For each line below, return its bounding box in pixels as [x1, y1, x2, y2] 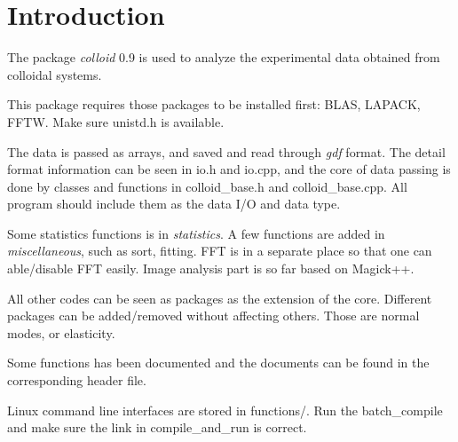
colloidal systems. [7, 65, 102, 83]
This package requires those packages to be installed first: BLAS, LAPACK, [7, 95, 421, 114]
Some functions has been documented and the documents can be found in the [7, 353, 430, 372]
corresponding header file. [7, 371, 146, 390]
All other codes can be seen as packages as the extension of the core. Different [7, 288, 432, 307]
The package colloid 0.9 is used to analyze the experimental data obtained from [7, 48, 440, 67]
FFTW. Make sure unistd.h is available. [7, 112, 225, 130]
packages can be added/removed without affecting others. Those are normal [7, 306, 420, 325]
